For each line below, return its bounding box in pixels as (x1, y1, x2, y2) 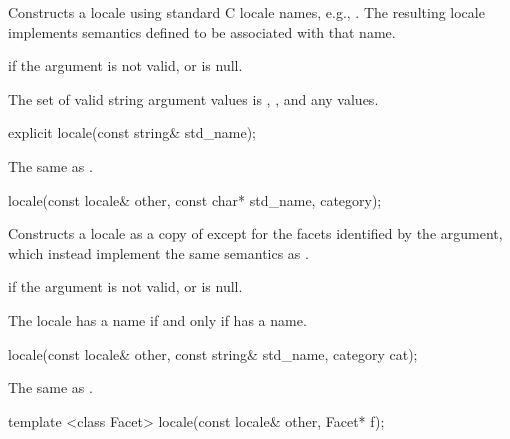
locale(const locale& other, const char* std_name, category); (8, 189, 382, 210)
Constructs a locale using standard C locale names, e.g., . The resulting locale (8, 2, 485, 22)
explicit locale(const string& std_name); (8, 122, 256, 143)
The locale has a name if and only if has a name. (8, 309, 307, 330)
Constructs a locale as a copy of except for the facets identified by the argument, (8, 223, 503, 244)
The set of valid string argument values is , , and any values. (8, 88, 379, 109)
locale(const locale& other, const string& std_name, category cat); (8, 343, 418, 364)
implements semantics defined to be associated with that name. (8, 21, 396, 42)
